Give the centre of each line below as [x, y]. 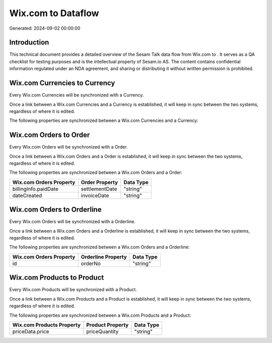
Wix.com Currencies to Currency [62, 83]
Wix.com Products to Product [57, 278]
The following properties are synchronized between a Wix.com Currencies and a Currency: [104, 120]
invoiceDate [95, 195]
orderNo [91, 263]
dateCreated [27, 195]
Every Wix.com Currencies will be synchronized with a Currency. [77, 95]
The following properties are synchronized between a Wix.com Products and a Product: [100, 315]
